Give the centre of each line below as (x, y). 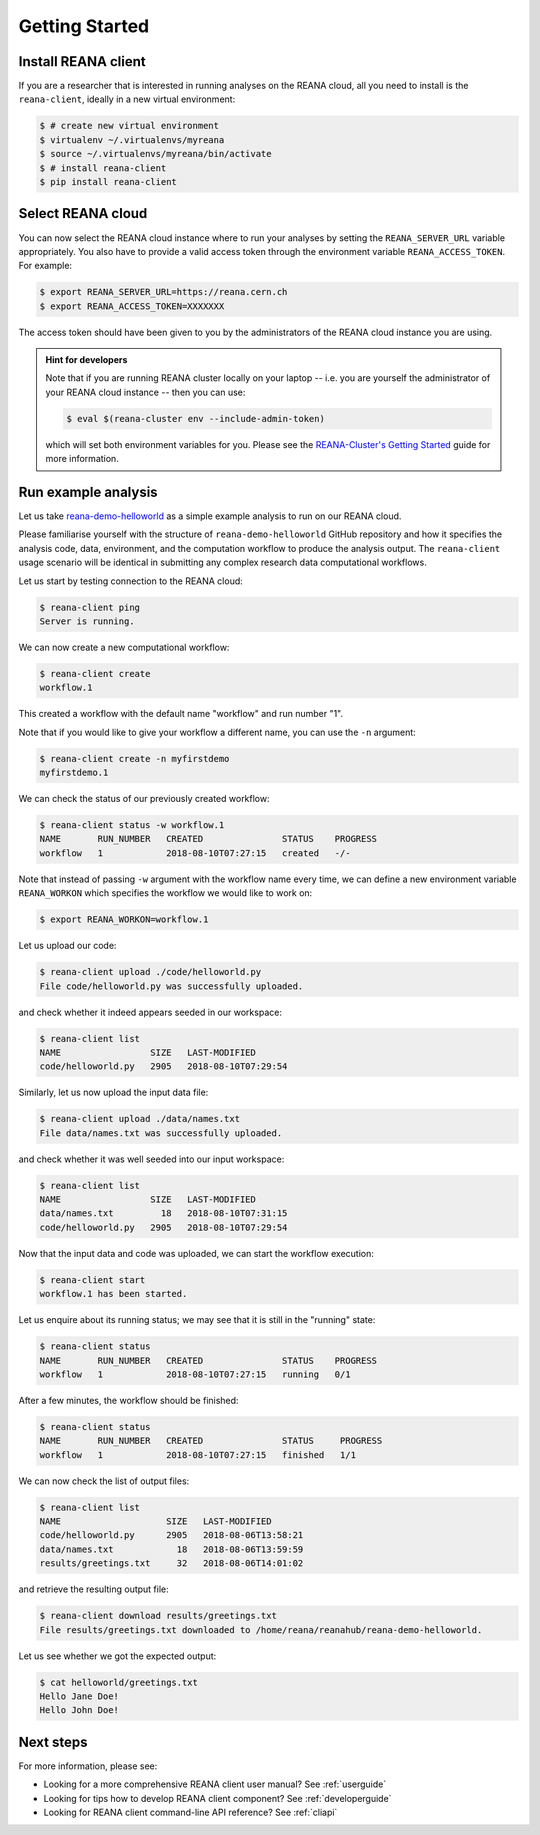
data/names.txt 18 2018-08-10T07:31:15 (163, 1213)
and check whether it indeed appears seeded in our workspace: (150, 1012)
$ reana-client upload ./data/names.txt (139, 1119)
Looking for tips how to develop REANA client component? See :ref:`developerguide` (217, 1798)
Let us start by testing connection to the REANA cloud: (131, 581)
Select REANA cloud (83, 213)
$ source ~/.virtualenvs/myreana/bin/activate (155, 154)
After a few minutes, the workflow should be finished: (128, 1400)
